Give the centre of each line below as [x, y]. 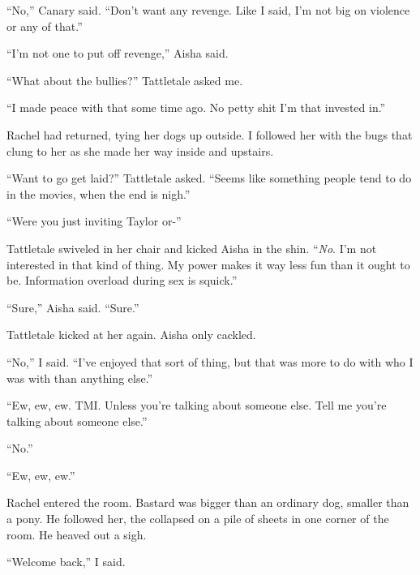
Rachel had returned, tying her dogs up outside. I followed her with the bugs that [210, 134]
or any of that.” [45, 26]
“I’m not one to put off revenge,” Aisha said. [118, 53]
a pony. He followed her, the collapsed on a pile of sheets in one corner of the [198, 519]
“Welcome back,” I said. [66, 562]
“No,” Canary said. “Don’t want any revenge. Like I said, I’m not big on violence [208, 10]
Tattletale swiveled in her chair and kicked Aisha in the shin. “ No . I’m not [192, 248]
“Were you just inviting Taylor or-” [94, 221]
